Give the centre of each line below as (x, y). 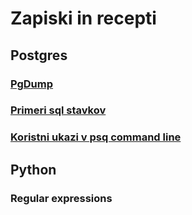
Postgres (39, 55)
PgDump (32, 84)
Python (33, 169)
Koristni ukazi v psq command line (96, 137)
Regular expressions (61, 198)
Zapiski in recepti (83, 18)
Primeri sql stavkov (58, 110)
